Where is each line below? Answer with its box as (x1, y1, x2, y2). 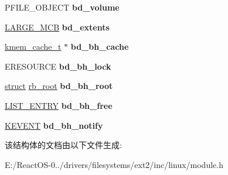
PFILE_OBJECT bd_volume (5, 1, 120, 13)
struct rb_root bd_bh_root (5, 80, 113, 92)
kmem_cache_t (5, 40, 62, 53)
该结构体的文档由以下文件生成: (5, 139, 122, 151)
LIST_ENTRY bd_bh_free (5, 99, 113, 111)
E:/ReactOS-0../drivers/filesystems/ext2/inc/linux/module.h (5, 158, 223, 170)
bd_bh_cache (70, 40, 129, 53)
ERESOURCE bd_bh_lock (5, 60, 111, 72)
